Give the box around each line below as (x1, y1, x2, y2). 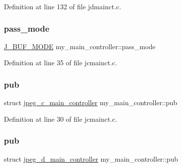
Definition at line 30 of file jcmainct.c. (4, 113, 117, 124)
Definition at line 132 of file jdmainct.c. (4, 1, 121, 11)
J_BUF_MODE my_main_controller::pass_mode (4, 41, 156, 51)
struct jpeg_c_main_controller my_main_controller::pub (4, 97, 178, 108)
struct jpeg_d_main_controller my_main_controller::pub (4, 153, 178, 164)
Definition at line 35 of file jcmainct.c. (4, 57, 117, 68)
